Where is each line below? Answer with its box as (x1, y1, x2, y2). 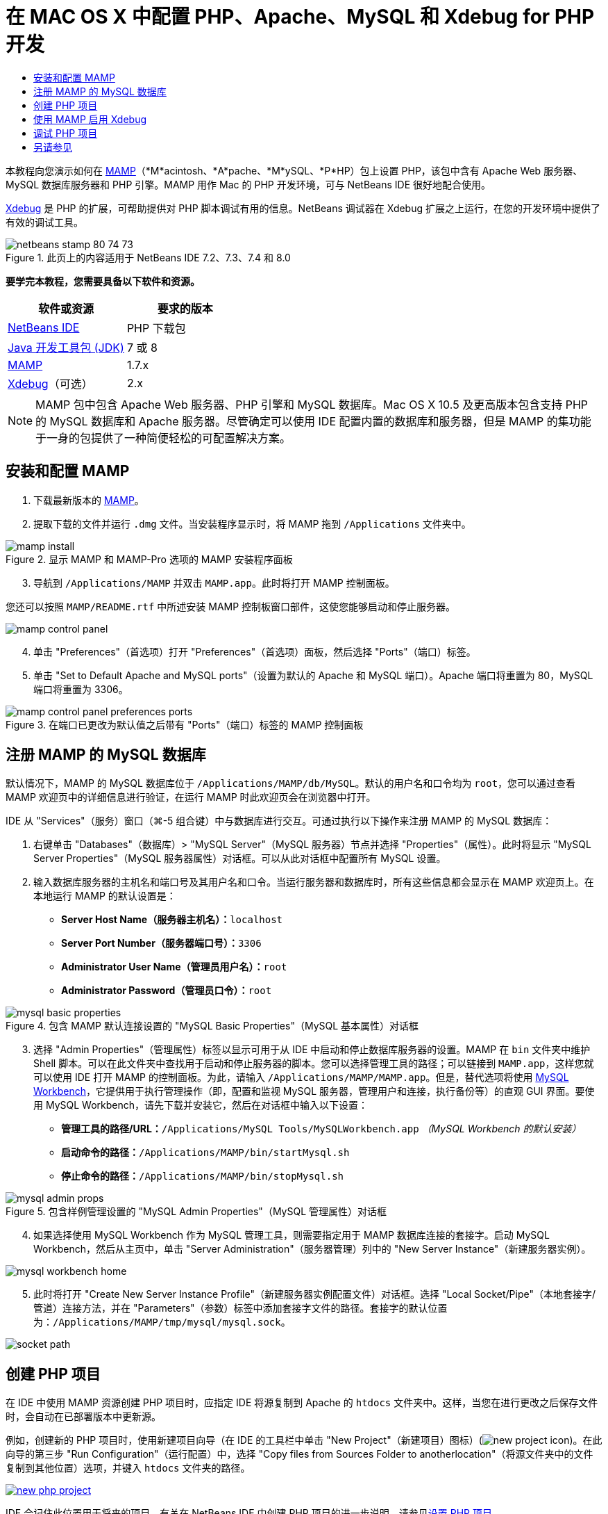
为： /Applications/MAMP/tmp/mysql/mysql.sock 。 (33, 1316, 291, 1328)
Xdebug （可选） (8, 376, 93, 391)
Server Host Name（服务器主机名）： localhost (61, 913, 283, 926)
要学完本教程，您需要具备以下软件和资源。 (6, 275, 200, 287)
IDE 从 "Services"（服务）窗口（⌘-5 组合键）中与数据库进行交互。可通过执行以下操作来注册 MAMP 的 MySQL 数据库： (6, 815, 552, 827)
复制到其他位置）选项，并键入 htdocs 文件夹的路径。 (6, 1462, 251, 1474)
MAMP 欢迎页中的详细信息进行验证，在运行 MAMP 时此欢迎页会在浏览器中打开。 (6, 791, 376, 804)
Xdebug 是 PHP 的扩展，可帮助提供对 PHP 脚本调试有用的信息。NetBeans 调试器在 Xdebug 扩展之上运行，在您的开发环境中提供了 (6, 202, 600, 214)
